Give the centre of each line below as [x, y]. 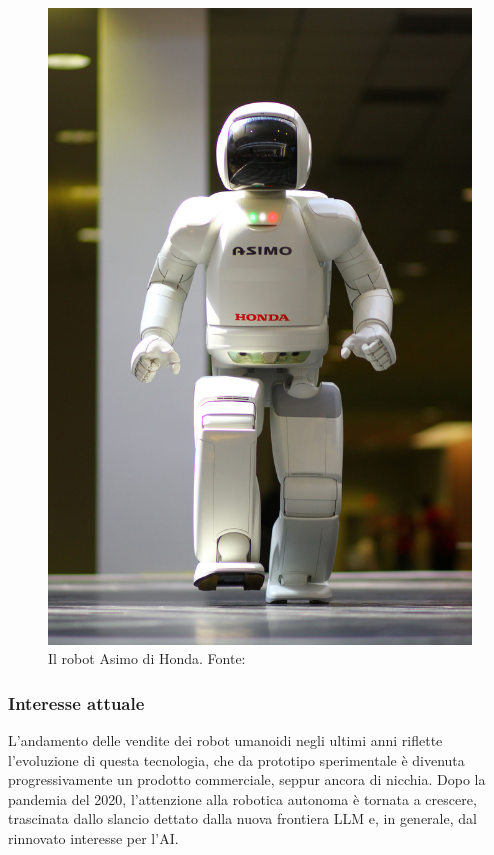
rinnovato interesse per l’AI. [93, 837]
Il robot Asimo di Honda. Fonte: [147, 658]
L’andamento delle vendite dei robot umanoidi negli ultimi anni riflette [225, 740]
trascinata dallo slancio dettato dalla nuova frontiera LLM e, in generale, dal [242, 818]
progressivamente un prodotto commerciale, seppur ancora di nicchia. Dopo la [247, 779]
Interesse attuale [76, 702]
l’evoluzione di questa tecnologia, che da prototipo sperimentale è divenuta [236, 759]
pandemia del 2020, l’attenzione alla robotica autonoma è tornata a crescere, [242, 798]
